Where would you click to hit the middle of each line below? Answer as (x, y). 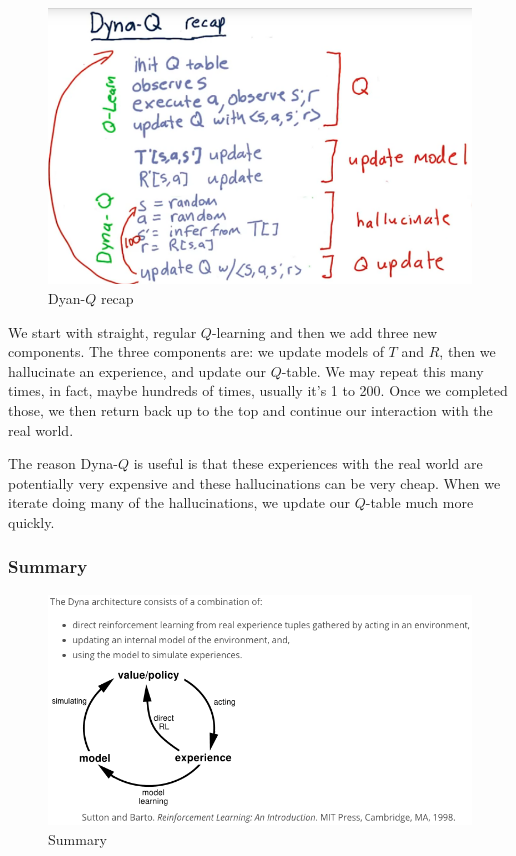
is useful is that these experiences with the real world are (308, 463)
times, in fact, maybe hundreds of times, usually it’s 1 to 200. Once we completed (258, 390)
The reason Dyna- (63, 463)
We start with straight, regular (102, 331)
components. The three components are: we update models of (196, 351)
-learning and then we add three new (324, 331)
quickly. (31, 521)
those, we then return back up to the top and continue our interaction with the (250, 410)
